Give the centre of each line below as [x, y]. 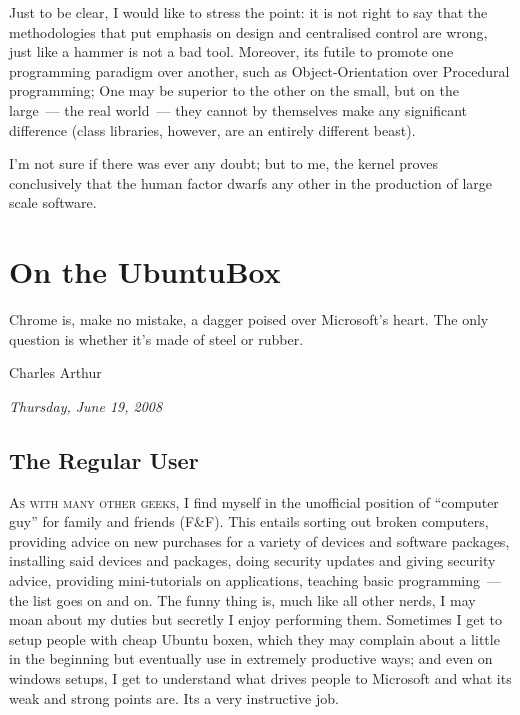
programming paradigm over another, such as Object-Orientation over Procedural [259, 70]
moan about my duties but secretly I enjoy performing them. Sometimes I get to [256, 619]
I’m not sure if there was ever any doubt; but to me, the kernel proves [223, 163]
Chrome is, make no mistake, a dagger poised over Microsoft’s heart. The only [249, 319]
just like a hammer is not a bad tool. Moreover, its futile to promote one [231, 51]
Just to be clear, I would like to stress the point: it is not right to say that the [248, 12]
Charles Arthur [55, 372]
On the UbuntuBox [145, 271]
